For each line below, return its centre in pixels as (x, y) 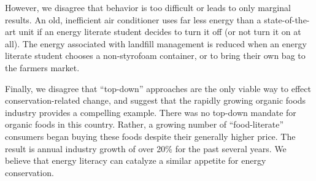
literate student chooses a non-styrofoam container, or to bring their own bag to (155, 56)
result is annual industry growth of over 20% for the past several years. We (146, 148)
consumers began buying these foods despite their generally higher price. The (150, 136)
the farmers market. (42, 67)
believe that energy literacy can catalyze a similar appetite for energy (136, 160)
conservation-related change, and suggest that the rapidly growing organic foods (156, 100)
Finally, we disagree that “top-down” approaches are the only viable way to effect (158, 88)
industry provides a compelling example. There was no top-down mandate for (151, 112)
